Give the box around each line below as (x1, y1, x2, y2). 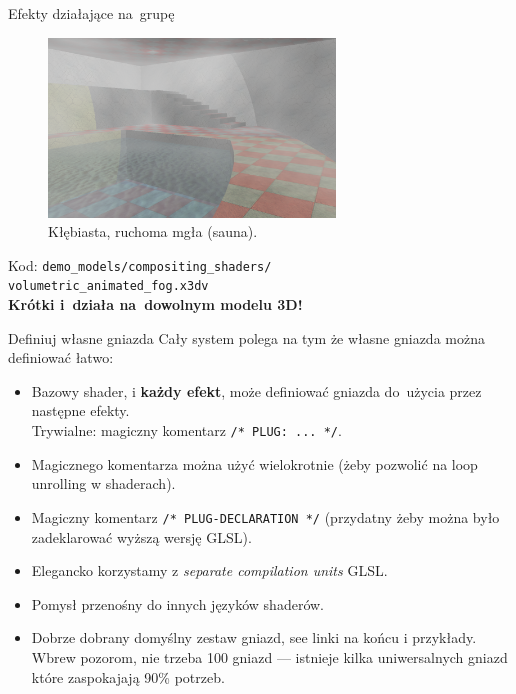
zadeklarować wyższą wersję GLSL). (31, 526, 252, 547)
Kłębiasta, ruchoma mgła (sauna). (48, 221, 258, 242)
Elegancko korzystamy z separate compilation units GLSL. (31, 560, 388, 581)
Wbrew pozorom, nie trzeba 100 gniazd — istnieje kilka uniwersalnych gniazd (31, 646, 508, 667)
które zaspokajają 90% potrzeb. (31, 666, 225, 687)
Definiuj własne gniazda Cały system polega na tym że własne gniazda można (8, 327, 485, 348)
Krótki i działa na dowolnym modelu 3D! (8, 294, 303, 315)
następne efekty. (31, 400, 130, 421)
